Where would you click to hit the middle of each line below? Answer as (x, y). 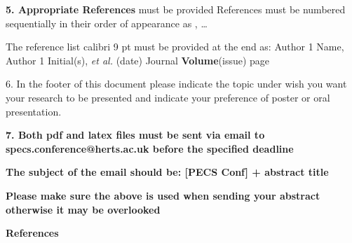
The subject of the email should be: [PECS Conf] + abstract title (167, 172)
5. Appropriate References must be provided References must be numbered (176, 9)
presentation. (34, 111)
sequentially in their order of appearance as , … (107, 23)
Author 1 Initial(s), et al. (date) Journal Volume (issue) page (138, 60)
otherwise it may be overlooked (83, 209)
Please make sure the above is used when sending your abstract (163, 195)
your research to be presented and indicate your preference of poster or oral (168, 97)
